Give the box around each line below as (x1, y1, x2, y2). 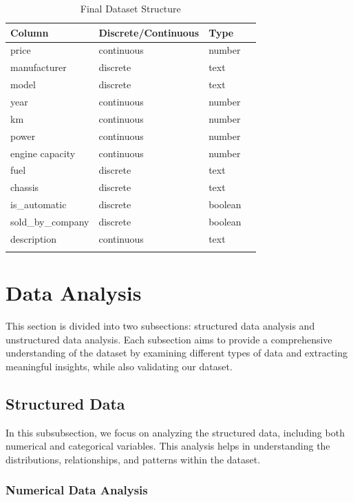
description (10, 231, 57, 245)
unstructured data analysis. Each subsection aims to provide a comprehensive (6, 332, 332, 346)
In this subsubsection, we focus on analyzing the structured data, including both (6, 425, 345, 439)
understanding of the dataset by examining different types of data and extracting (6, 345, 347, 360)
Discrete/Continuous (98, 25, 200, 39)
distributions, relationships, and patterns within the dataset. (6, 452, 261, 466)
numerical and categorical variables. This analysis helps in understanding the (6, 439, 330, 453)
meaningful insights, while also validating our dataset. (6, 359, 233, 373)
